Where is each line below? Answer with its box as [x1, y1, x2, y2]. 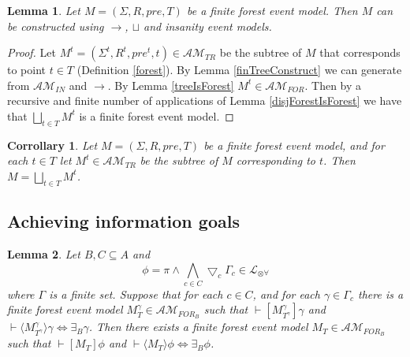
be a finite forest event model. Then [186, 2, 358, 18]
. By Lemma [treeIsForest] [107, 76, 234, 93]
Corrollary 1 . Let [7, 136, 98, 153]
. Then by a [304, 76, 362, 93]
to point [7, 61, 47, 78]
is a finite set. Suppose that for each [49, 285, 223, 302]
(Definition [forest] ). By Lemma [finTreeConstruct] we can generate [76, 61, 402, 78]
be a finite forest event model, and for [203, 136, 385, 153]
